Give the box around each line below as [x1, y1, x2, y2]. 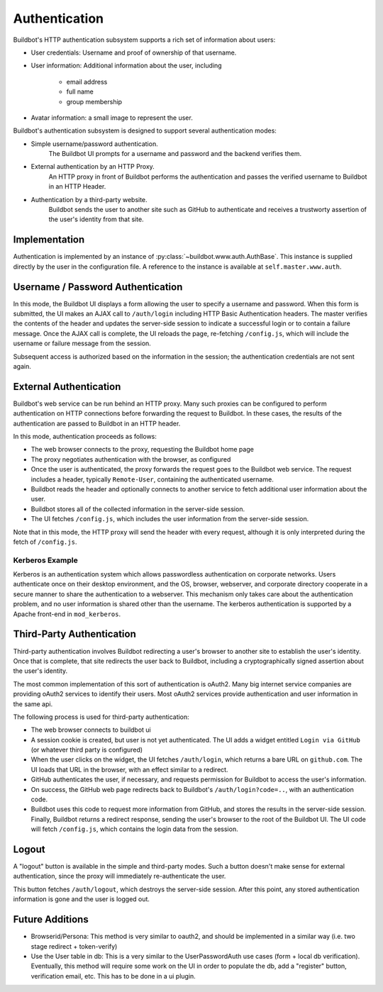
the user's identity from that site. [48, 215, 145, 223]
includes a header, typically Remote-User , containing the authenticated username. [30, 475, 274, 484]
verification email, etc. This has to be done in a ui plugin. [30, 971, 196, 980]
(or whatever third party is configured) [30, 745, 143, 754]
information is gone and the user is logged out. [13, 895, 150, 903]
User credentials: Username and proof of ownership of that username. [30, 48, 237, 57]
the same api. [13, 699, 53, 708]
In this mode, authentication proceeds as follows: [13, 433, 157, 441]
